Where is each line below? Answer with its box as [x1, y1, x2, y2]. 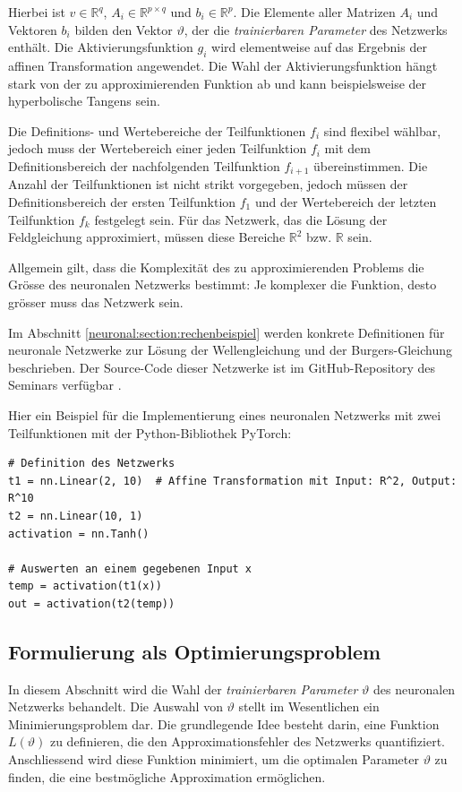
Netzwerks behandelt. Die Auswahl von [8, 697, 223, 716]
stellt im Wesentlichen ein [238, 697, 380, 716]
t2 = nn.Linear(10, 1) [8, 509, 143, 522]
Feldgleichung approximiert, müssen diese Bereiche [8, 228, 286, 246]
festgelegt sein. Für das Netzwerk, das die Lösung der [94, 210, 388, 228]
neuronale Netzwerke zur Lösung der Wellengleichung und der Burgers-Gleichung [8, 340, 452, 359]
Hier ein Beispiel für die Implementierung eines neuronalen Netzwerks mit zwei [8, 405, 441, 424]
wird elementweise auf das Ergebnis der [211, 38, 427, 56]
